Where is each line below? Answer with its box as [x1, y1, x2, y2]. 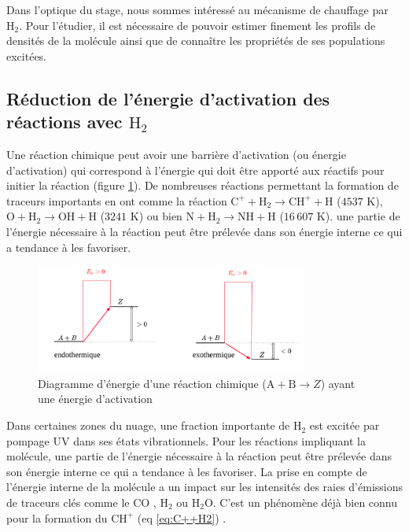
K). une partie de [316, 208, 400, 224]
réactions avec [6, 109, 123, 134]
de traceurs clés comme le [6, 494, 130, 511]
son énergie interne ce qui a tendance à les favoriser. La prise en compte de [6, 463, 367, 479]
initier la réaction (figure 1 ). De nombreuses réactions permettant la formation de [6, 177, 399, 194]
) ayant [320, 375, 356, 391]
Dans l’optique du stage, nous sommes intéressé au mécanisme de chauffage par [6, 2, 389, 17]
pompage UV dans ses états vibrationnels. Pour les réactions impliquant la [6, 432, 367, 449]
